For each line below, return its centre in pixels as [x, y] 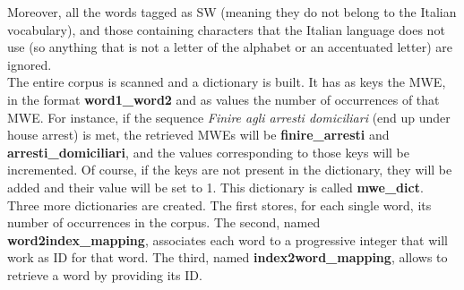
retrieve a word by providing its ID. [105, 274]
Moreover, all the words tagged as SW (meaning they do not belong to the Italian [232, 12]
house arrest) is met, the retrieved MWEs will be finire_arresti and [198, 135]
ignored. [30, 64]
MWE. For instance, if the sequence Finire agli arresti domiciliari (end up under [229, 117]
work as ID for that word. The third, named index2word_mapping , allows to [228, 257]
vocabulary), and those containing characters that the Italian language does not [226, 29]
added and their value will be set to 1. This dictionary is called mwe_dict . [215, 187]
